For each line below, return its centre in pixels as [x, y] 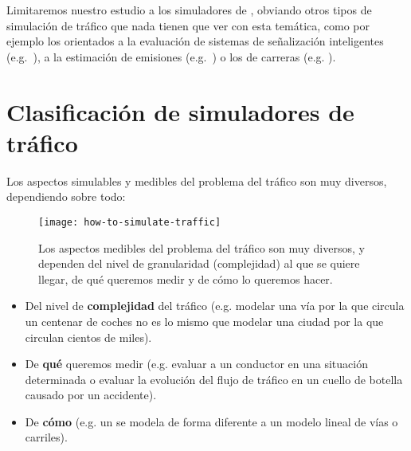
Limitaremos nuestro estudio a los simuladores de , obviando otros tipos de [189, 10]
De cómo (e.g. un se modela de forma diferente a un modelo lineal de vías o [211, 421]
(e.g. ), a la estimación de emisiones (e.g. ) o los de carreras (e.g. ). [171, 56]
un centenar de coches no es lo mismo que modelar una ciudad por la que [204, 321]
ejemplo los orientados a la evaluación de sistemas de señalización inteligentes [195, 41]
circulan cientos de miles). [88, 337]
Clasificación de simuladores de [180, 111]
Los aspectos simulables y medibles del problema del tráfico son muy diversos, [197, 180]
